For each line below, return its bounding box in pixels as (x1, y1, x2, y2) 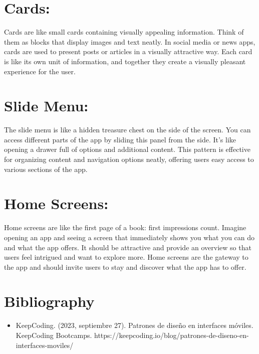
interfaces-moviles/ (16, 339, 74, 350)
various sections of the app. (4, 163, 88, 174)
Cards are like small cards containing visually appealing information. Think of (4, 27, 244, 37)
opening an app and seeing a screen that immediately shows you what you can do (4, 232, 255, 242)
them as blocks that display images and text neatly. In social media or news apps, (4, 36, 255, 47)
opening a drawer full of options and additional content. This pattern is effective (4, 144, 250, 154)
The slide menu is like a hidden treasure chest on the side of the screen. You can (4, 124, 251, 135)
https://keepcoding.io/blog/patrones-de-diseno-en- (94, 330, 249, 340)
